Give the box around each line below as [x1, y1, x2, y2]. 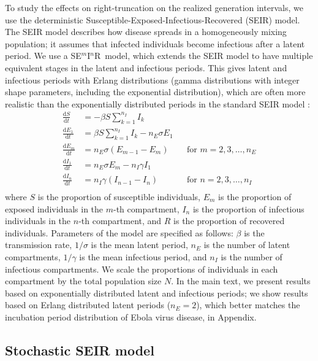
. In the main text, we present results [171, 274, 311, 287]
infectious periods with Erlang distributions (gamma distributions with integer [5, 73, 300, 86]
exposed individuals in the [5, 202, 104, 215]
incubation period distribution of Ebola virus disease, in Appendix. [5, 310, 257, 323]
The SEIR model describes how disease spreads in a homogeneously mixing [5, 25, 287, 38]
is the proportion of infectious [192, 202, 305, 215]
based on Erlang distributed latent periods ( [5, 298, 171, 311]
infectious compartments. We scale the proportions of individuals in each [5, 262, 278, 275]
